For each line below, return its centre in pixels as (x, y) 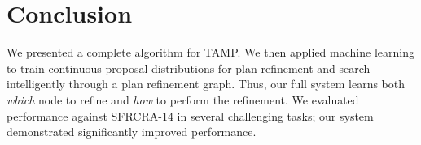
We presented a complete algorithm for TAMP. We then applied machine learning (210, 52)
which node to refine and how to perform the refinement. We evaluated (183, 99)
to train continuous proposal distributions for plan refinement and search (189, 68)
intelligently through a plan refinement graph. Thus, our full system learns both (206, 84)
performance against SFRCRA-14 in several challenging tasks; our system (190, 115)
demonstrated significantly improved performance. (132, 132)
